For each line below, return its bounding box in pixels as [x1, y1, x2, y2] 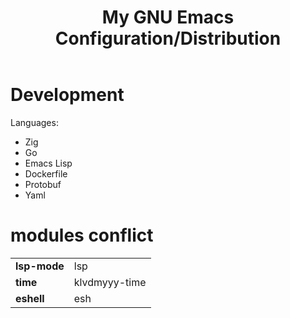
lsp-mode [15, 259, 65, 273]
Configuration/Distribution [54, 27, 282, 50]
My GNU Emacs [101, 6, 235, 29]
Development [10, 84, 125, 106]
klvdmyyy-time [73, 275, 147, 289]
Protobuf [24, 178, 62, 190]
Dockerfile [24, 167, 68, 180]
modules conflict [10, 224, 154, 247]
